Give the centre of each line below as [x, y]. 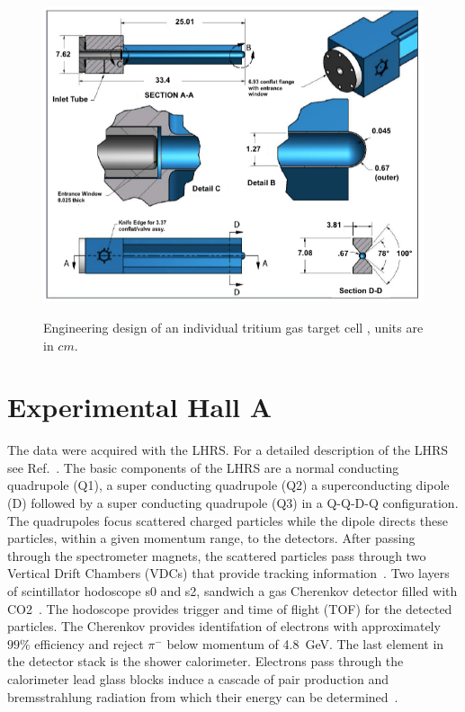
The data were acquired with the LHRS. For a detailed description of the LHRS [228, 450]
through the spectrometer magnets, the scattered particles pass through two [217, 555]
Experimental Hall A [140, 407]
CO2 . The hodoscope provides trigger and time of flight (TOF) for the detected [230, 608]
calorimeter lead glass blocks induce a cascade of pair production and [198, 679]
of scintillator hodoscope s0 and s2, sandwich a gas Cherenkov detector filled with [232, 591]
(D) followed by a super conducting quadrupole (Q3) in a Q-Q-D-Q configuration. [233, 503]
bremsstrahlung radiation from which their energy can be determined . [203, 696]
